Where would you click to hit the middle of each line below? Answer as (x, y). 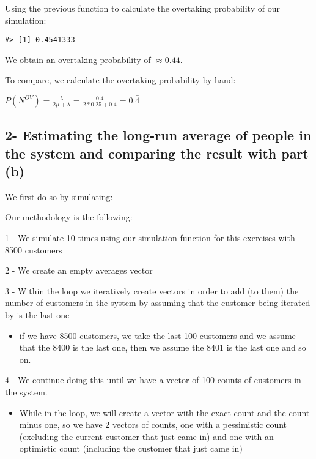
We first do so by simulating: (59, 196)
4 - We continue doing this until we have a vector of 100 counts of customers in (153, 380)
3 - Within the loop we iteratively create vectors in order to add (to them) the (152, 290)
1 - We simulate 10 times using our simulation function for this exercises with (150, 238)
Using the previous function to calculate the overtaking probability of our (142, 8)
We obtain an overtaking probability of (78, 59)
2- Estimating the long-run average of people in (158, 135)
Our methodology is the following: (69, 217)
